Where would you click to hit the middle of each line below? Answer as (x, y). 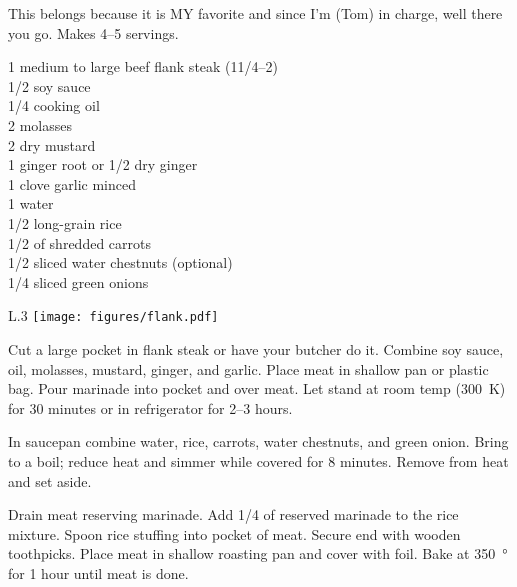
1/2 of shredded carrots (79, 242)
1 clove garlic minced (72, 183)
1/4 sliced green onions (78, 281)
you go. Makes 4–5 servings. (93, 32)
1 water (31, 203)
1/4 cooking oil (54, 105)
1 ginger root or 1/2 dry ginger (103, 164)
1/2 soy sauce (49, 85)
